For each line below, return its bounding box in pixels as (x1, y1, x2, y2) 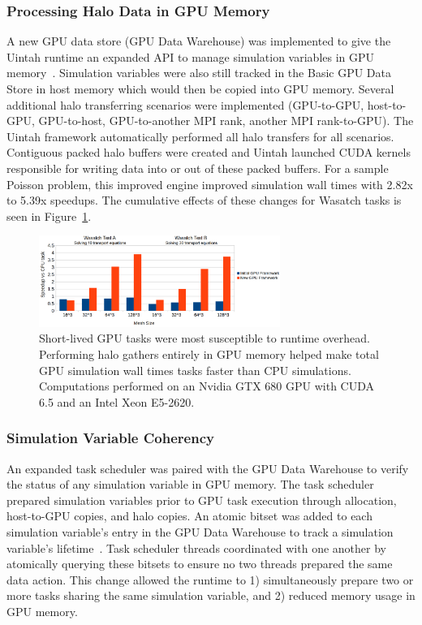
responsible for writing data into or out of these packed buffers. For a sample (6, 159, 389, 176)
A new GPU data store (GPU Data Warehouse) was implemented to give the (6, 32, 391, 50)
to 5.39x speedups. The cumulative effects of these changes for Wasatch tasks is (6, 192, 402, 209)
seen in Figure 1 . (6, 207, 92, 224)
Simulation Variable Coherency (6, 428, 214, 448)
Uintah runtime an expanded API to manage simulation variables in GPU (6, 48, 375, 65)
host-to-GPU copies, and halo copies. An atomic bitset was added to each (6, 507, 372, 524)
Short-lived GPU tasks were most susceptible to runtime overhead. (39, 330, 370, 347)
